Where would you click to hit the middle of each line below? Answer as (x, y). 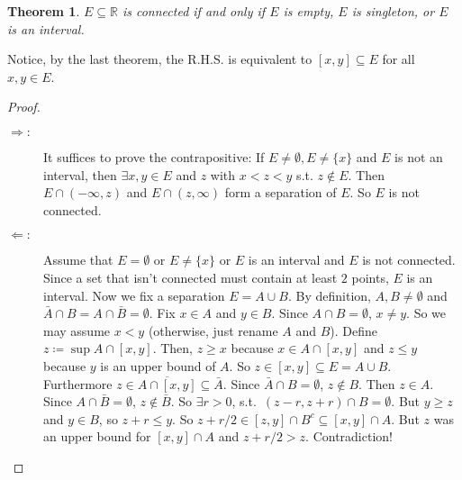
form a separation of (281, 192)
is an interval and (296, 260)
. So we (426, 313)
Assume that (78, 260)
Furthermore (78, 383)
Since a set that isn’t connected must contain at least (190, 277)
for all (399, 59)
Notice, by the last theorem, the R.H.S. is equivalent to (160, 59)
